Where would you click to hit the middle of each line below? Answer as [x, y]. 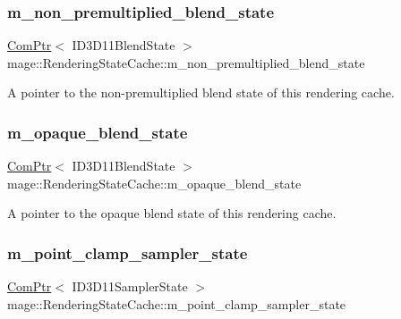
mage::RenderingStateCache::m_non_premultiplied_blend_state [186, 62]
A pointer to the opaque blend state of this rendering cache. [172, 213]
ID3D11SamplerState [130, 286]
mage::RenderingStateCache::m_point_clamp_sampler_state [177, 303]
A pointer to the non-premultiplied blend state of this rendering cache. [201, 92]
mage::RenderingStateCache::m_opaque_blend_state [154, 183]
